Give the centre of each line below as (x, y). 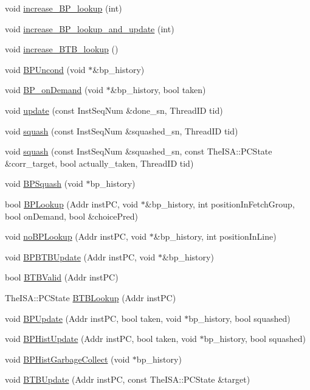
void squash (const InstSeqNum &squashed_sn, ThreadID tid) (122, 131)
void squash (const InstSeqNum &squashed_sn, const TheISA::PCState (139, 151)
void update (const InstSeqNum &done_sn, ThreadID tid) (114, 110)
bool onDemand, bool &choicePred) (72, 216)
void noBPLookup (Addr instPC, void (76, 236)
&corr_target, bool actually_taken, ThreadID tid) (99, 163)
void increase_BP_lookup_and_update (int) (90, 28)
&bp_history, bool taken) (158, 90)
